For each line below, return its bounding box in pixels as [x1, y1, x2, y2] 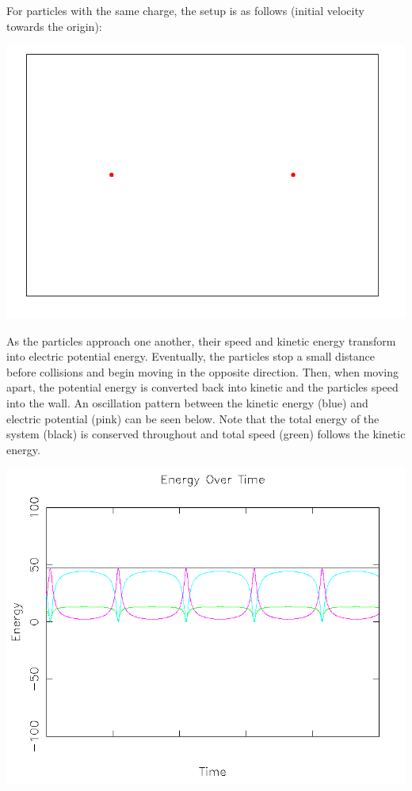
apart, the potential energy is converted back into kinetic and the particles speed [6, 379, 399, 395]
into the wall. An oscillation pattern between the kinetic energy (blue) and [6, 395, 368, 411]
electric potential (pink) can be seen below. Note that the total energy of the [6, 410, 380, 426]
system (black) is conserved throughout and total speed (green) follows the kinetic [6, 426, 406, 442]
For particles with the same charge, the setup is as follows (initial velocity [6, 2, 364, 18]
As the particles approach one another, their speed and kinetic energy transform [6, 332, 396, 349]
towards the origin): [6, 17, 102, 34]
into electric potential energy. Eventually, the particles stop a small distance [6, 348, 375, 365]
